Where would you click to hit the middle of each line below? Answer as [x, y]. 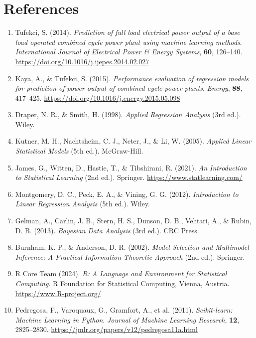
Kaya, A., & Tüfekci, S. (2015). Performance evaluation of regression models [132, 78]
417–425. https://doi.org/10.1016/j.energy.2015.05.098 [98, 97]
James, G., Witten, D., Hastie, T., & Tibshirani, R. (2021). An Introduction [131, 167]
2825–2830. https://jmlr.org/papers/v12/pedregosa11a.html [106, 329]
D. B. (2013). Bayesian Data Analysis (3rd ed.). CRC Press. [107, 230]
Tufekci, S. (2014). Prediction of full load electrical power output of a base [128, 32]
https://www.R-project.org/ [58, 293]
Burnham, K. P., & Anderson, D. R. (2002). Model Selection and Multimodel [132, 247]
